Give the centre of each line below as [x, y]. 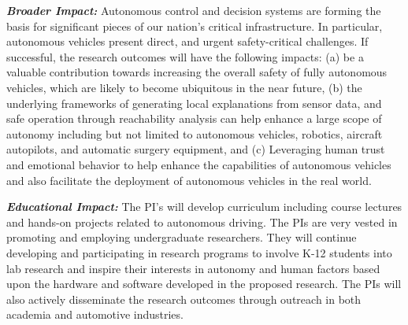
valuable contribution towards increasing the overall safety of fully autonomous [197, 72]
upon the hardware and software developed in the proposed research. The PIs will [204, 284]
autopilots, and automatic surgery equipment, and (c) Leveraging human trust [196, 149]
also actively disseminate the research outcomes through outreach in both [184, 299]
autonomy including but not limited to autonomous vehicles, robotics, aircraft [195, 133]
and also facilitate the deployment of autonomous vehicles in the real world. [189, 180]
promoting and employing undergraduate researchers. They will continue [182, 237]
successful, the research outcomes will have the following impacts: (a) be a [185, 56]
